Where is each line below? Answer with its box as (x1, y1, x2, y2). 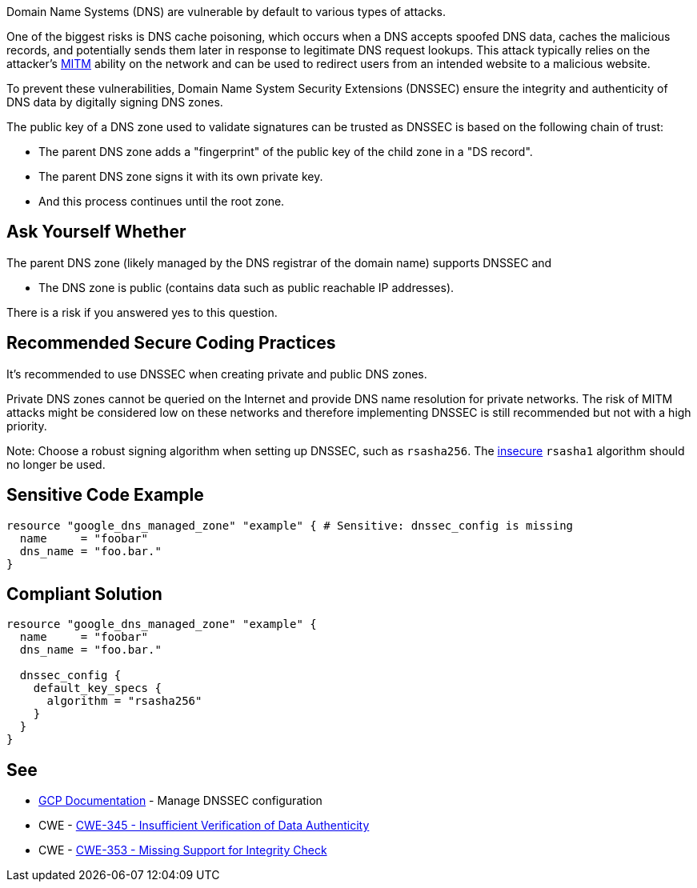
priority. (6, 418, 47, 433)
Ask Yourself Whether (6, 222, 186, 242)
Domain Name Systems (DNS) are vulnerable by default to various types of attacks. (6, 5, 447, 18)
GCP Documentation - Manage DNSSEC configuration (38, 794, 322, 808)
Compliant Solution (6, 583, 162, 604)
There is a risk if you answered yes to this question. (6, 305, 278, 319)
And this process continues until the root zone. (38, 194, 285, 208)
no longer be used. (6, 457, 106, 471)
